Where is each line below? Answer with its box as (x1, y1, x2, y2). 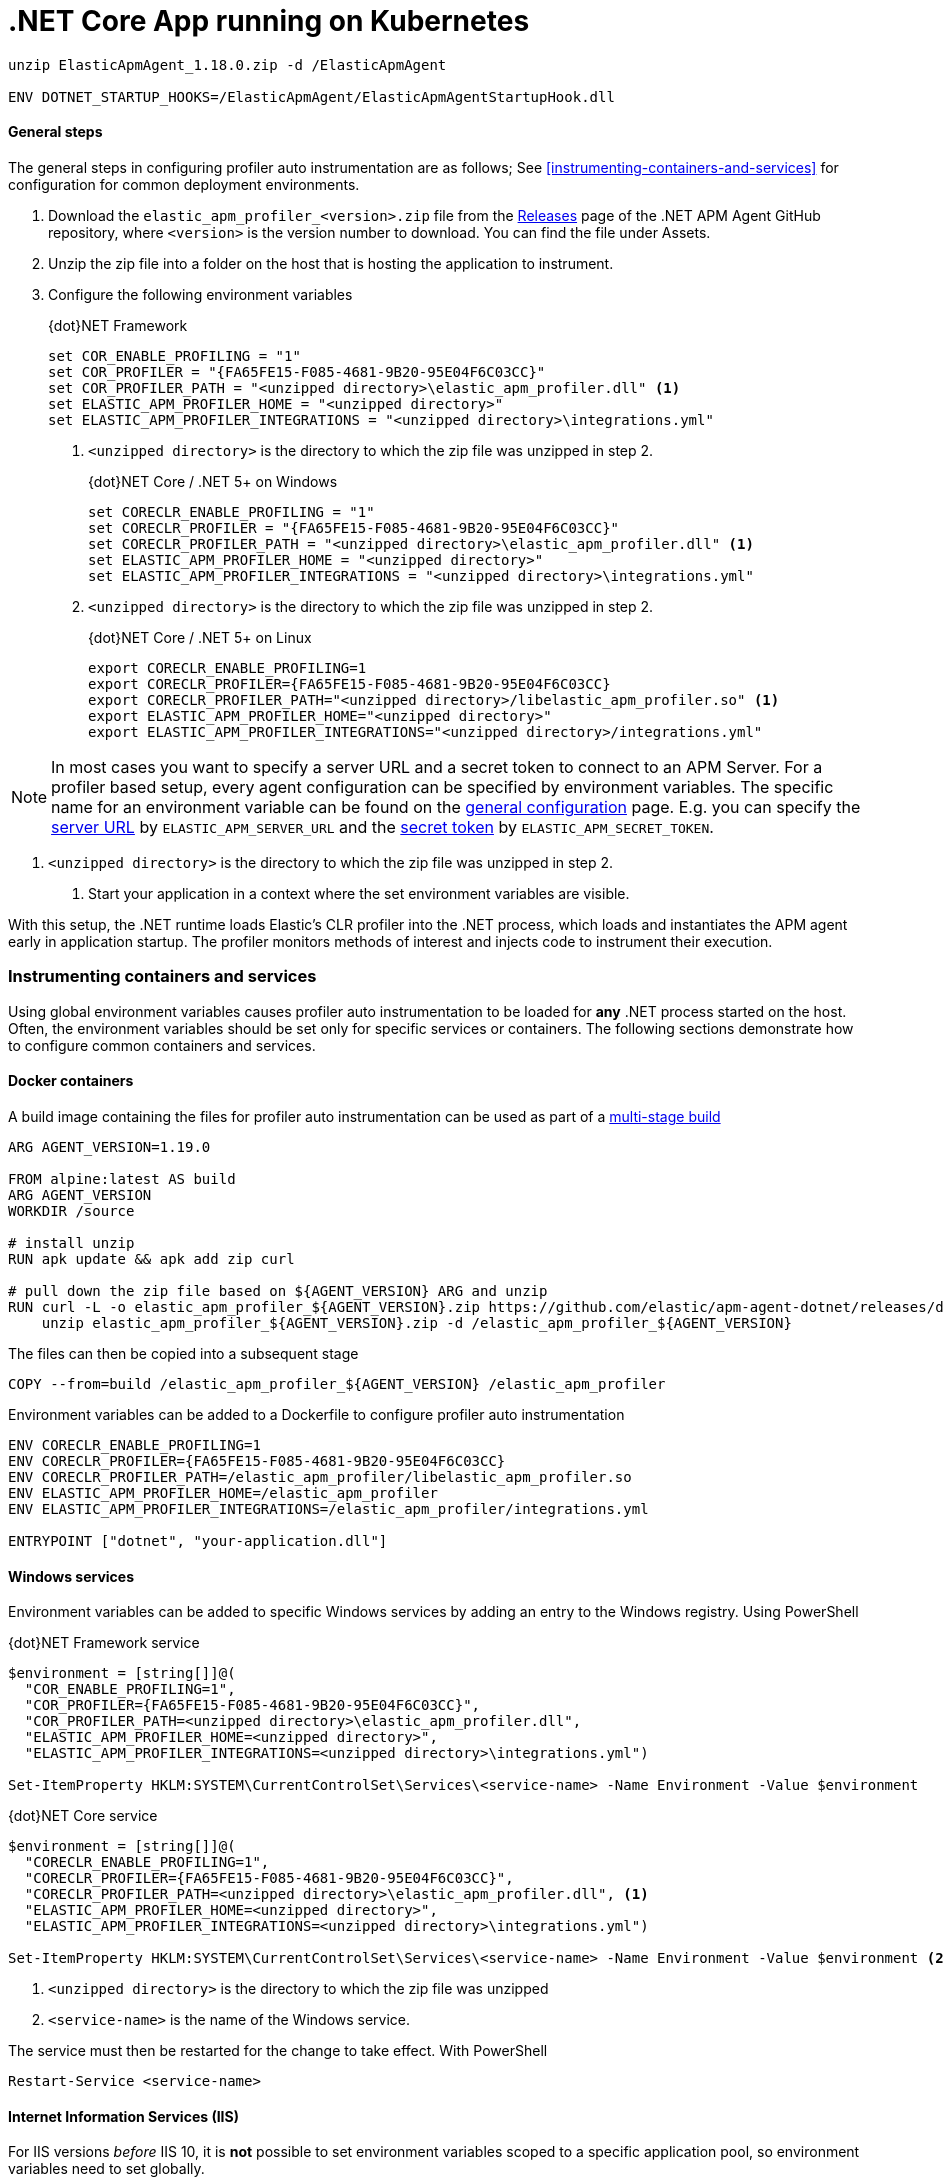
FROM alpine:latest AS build (8, 1170, 236, 1187)
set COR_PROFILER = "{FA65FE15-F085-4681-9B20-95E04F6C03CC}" (48, 363, 546, 380)
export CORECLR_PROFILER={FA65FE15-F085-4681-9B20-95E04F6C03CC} (88, 675, 611, 692)
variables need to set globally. (8, 2160, 205, 2178)
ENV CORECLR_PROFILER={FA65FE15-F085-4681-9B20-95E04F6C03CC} (8, 1452, 506, 1469)
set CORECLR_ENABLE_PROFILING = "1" (88, 503, 375, 520)
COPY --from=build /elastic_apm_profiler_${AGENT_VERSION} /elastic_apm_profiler (8, 1375, 666, 1392)
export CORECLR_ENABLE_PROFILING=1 (88, 659, 367, 676)
